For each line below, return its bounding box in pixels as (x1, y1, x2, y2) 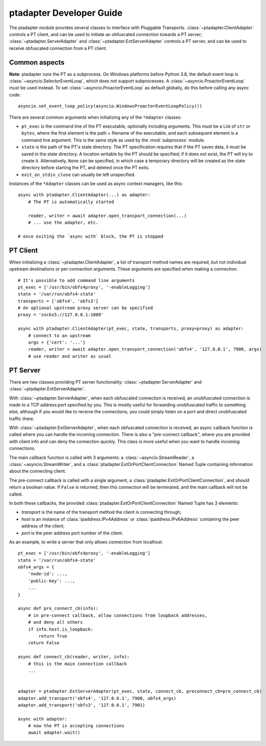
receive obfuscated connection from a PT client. (9, 45, 107, 51)
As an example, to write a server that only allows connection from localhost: (9, 539, 164, 545)
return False (28, 640, 60, 646)
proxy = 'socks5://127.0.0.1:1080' (18, 312, 104, 318)
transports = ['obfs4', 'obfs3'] (18, 298, 99, 304)
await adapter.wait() (28, 730, 81, 736)
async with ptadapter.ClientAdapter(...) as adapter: (18, 192, 150, 198)
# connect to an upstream (28, 333, 91, 338)
